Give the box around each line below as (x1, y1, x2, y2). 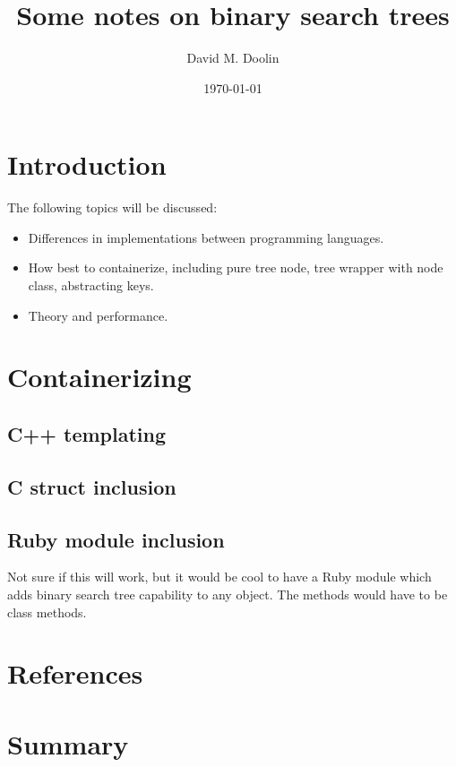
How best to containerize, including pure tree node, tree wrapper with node (28, 258, 443, 277)
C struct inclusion (7, 472, 176, 500)
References (7, 655, 143, 692)
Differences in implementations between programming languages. (28, 228, 384, 246)
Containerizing (7, 358, 192, 395)
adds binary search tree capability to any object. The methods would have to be (7, 584, 448, 603)
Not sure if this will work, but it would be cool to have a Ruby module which (7, 567, 432, 586)
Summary (7, 725, 129, 762)
